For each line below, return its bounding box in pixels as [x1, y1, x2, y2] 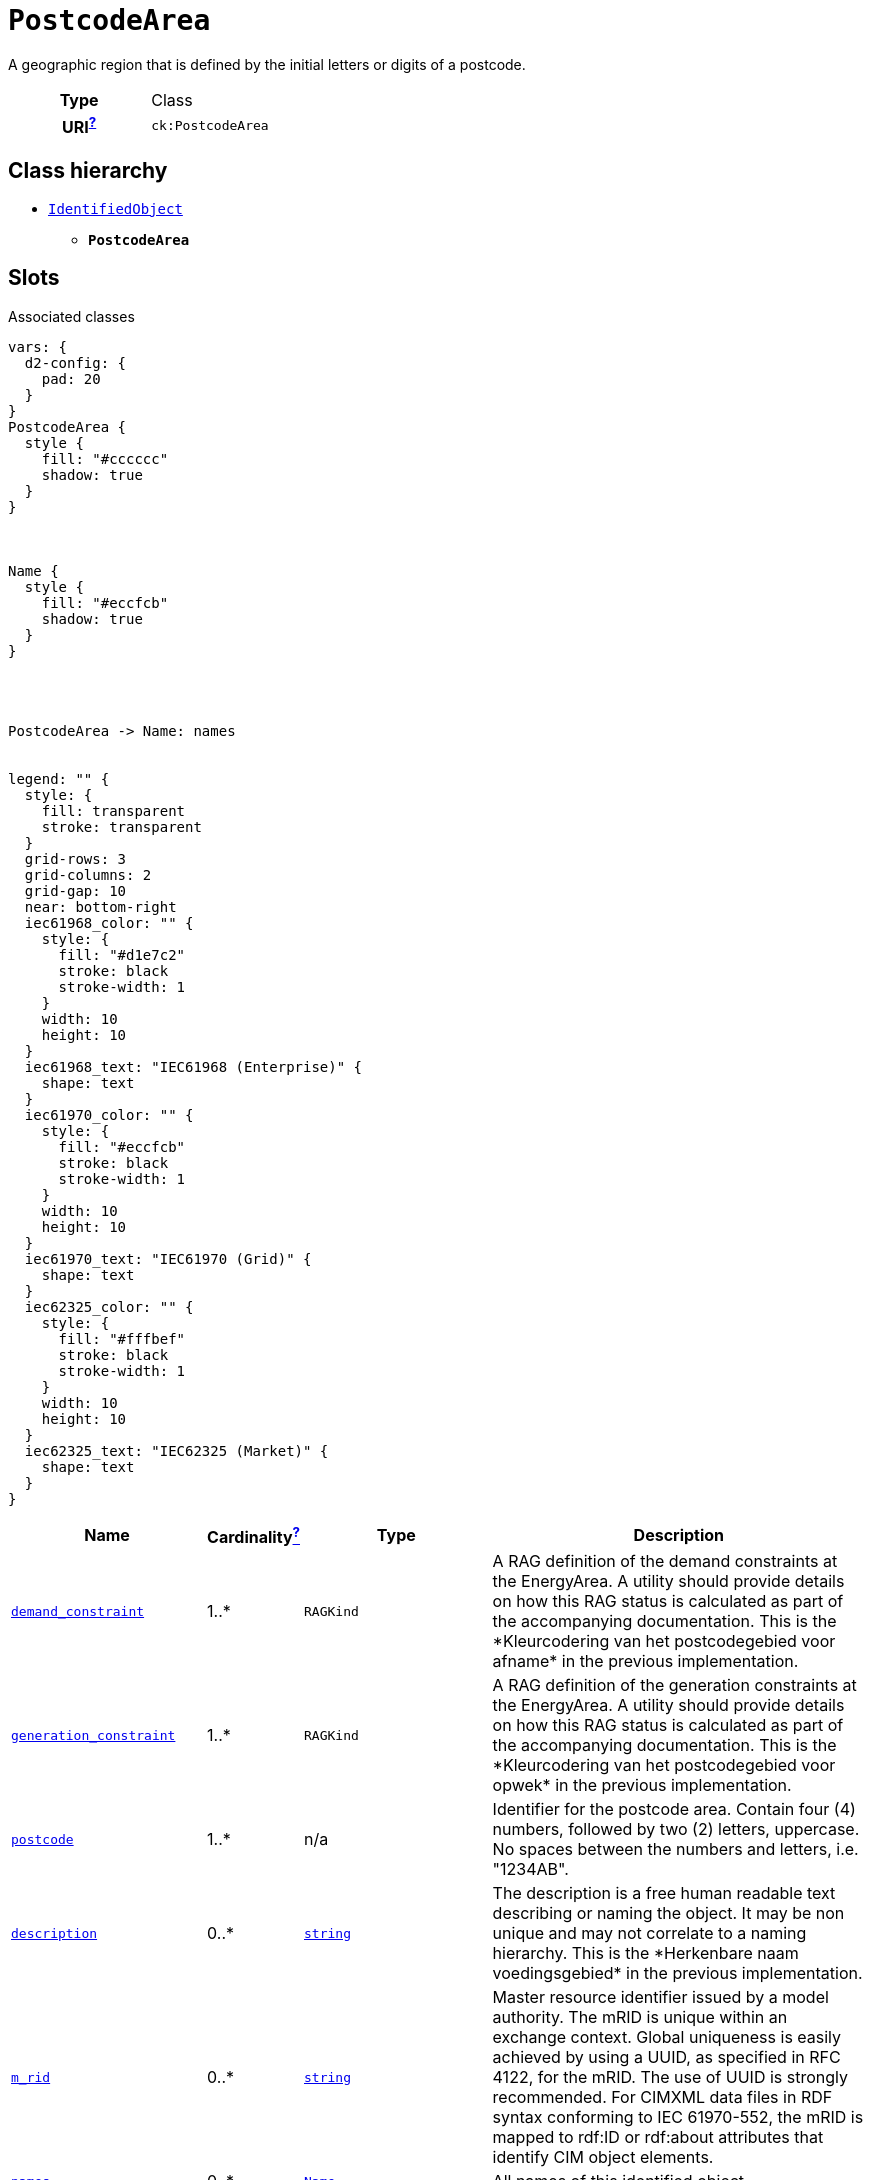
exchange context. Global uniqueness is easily [492, 2027, 842, 2048]
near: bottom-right [24, 898, 177, 915]
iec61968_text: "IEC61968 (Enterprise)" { [24, 1058, 363, 1075]
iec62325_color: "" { [24, 1298, 194, 1315]
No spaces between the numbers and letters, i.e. [492, 1839, 859, 1860]
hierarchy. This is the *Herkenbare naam [492, 1943, 799, 1964]
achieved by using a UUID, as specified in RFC [492, 2047, 841, 2068]
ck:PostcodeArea [151, 117, 269, 133]
